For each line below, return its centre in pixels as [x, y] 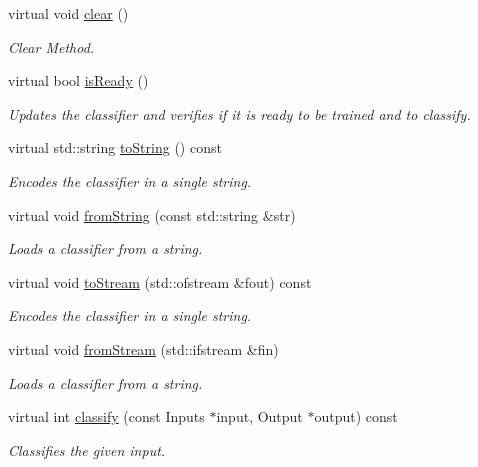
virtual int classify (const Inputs [106, 416]
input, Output [259, 416]
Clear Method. [51, 46]
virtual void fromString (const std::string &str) [152, 214]
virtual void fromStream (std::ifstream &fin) [143, 348]
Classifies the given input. [87, 449]
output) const [356, 416]
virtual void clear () [68, 13]
